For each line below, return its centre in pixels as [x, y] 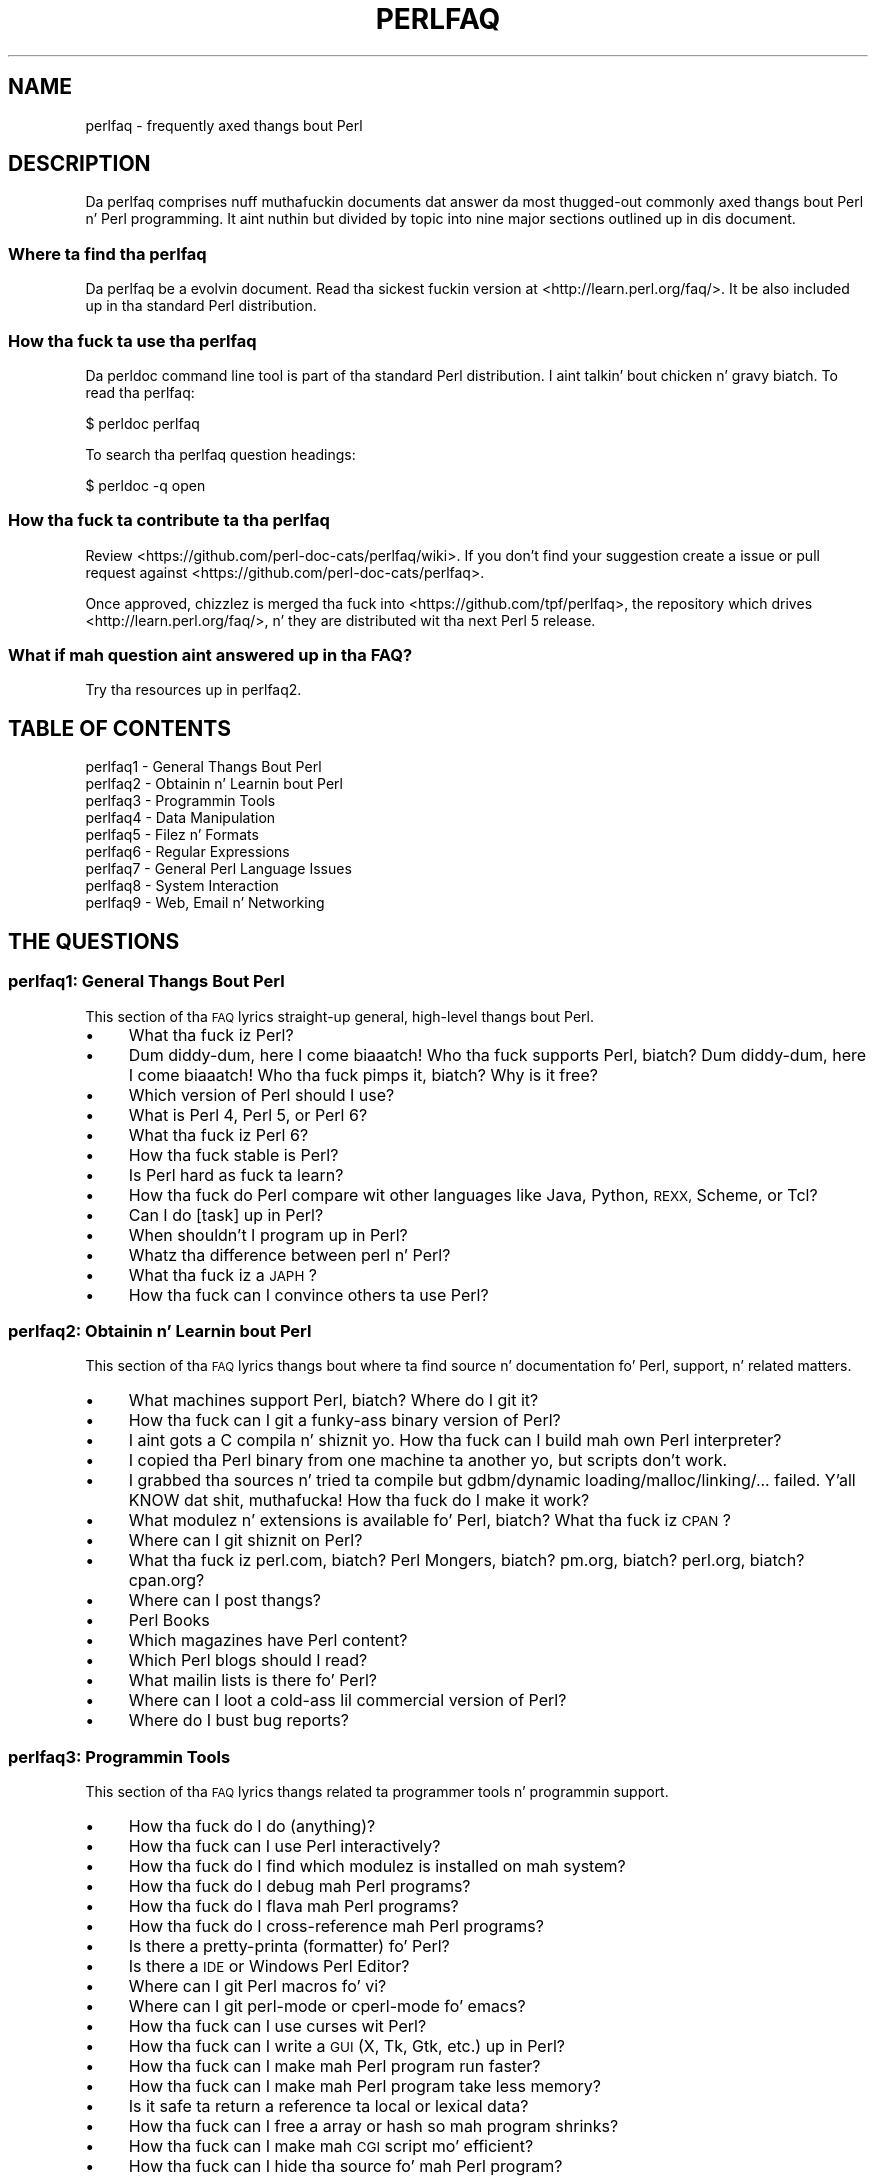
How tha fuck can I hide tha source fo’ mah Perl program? [345, 2166]
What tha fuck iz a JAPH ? [222, 1274]
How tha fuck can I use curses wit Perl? [277, 2026]
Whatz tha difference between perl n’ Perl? [289, 1254]
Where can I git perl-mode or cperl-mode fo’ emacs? [327, 2006]
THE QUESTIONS [94, 941]
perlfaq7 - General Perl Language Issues [218, 869]
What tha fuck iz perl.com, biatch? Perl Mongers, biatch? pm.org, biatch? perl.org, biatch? [466, 1560]
